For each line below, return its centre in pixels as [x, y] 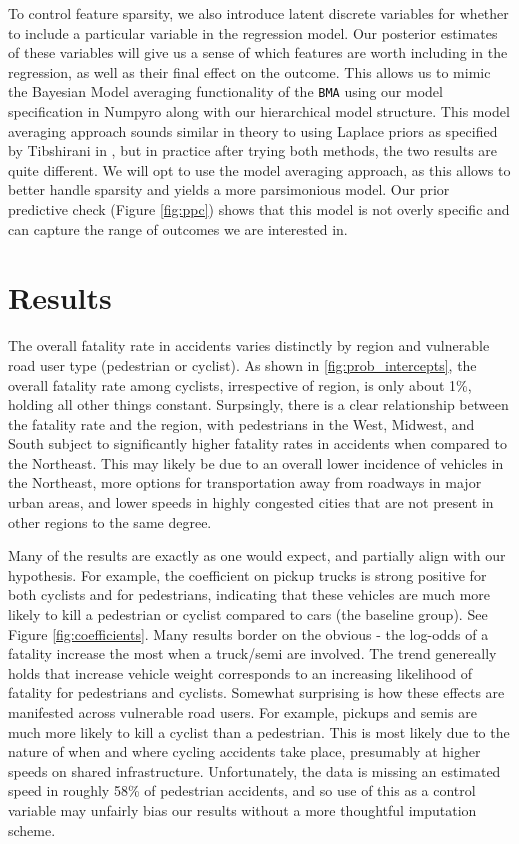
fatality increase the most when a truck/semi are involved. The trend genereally [252, 653]
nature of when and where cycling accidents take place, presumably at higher [244, 751]
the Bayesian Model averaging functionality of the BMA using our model [225, 91]
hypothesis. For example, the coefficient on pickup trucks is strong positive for [247, 574]
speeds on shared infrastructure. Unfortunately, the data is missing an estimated [254, 770]
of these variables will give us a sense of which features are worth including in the [258, 52]
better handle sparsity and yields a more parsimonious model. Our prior [229, 189]
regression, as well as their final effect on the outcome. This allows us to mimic [249, 71]
